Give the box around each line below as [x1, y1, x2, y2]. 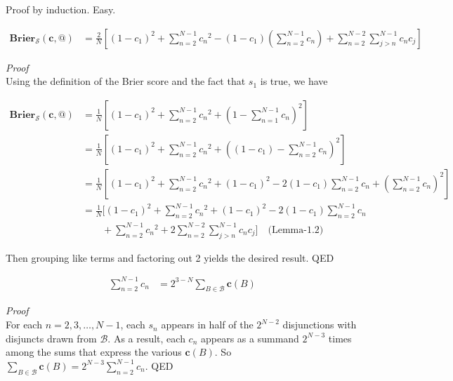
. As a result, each [107, 330, 185, 345]
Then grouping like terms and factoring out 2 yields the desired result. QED [6, 250, 334, 265]
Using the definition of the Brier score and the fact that [6, 74, 246, 88]
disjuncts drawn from [6, 330, 97, 345]
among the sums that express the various [6, 345, 182, 359]
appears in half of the [161, 317, 254, 332]
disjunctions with [282, 317, 357, 332]
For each [6, 317, 42, 332]
